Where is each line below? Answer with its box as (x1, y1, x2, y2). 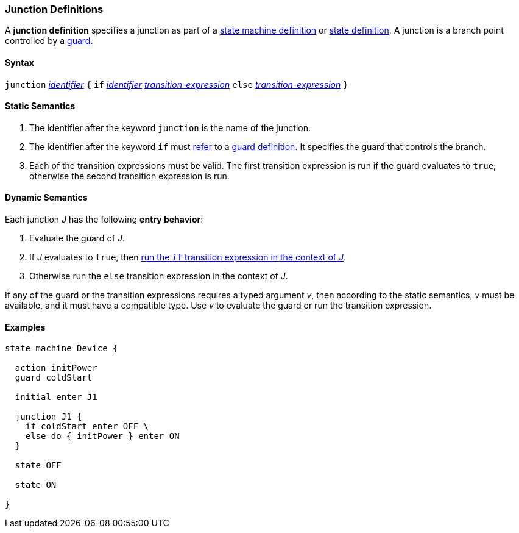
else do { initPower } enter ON (25, 431, 180, 442)
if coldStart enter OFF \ (25, 421, 149, 432)
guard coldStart (15, 373, 93, 383)
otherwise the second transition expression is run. (29, 170, 230, 181)
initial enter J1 (15, 392, 97, 402)
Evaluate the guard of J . (29, 233, 125, 244)
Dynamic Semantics (5, 192, 88, 203)
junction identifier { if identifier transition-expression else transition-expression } (5, 79, 348, 90)
